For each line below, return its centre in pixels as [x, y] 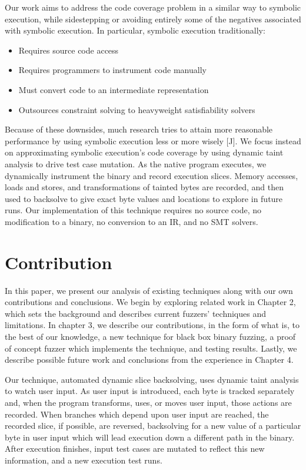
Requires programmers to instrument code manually [112, 70]
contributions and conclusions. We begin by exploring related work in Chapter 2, [150, 302]
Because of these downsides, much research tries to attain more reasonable [139, 129]
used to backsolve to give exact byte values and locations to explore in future [144, 198]
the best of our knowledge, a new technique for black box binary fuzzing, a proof [150, 336]
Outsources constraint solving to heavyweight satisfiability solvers [137, 109]
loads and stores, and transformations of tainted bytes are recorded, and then [144, 187]
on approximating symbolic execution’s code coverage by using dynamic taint [144, 152]
